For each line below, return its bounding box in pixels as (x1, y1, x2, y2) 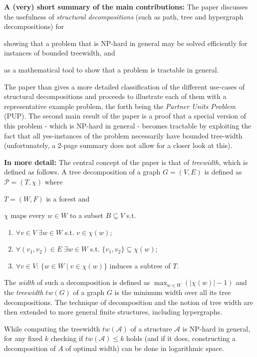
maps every (10, 210, 45, 220)
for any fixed (4, 333, 43, 343)
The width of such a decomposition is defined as (4, 277, 150, 287)
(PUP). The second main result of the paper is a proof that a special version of (4, 110, 247, 121)
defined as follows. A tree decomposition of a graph (4, 166, 161, 177)
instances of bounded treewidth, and (4, 47, 115, 58)
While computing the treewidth (4, 323, 100, 333)
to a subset (70, 210, 104, 220)
